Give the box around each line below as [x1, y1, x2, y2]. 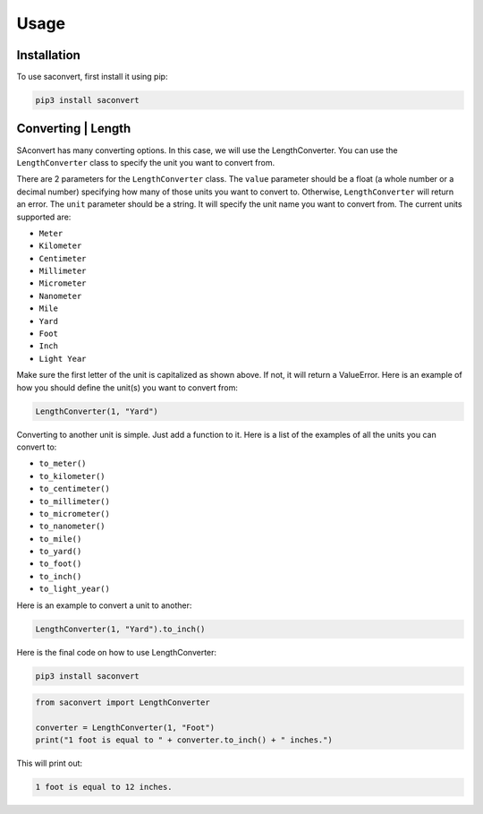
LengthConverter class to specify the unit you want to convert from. [16, 157, 275, 167]
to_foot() [38, 559, 82, 569]
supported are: [16, 211, 72, 222]
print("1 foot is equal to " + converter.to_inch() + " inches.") [35, 735, 333, 745]
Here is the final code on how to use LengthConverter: [16, 647, 217, 657]
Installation [16, 47, 80, 63]
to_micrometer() [38, 509, 111, 518]
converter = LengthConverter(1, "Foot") [35, 722, 215, 733]
